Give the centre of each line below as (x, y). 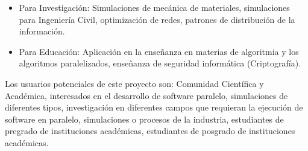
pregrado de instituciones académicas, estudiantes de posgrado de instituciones (150, 131)
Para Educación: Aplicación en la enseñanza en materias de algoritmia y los (159, 51)
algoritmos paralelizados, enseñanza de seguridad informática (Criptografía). (160, 63)
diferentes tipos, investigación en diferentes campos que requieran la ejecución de (154, 107)
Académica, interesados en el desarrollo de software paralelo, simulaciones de (146, 95)
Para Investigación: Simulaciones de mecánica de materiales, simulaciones (154, 7)
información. (42, 31)
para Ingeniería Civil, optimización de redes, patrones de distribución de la (157, 19)
